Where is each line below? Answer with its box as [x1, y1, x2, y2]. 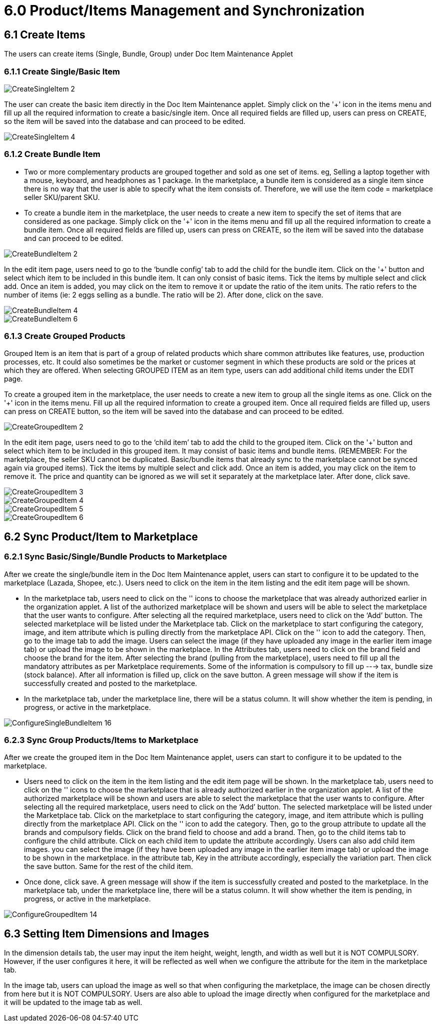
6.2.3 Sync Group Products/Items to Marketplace [4, 735, 199, 745]
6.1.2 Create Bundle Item [4, 149, 100, 159]
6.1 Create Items [4, 28, 85, 41]
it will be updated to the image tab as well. [4, 998, 142, 1007]
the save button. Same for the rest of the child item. [24, 862, 193, 871]
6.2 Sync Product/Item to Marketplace [4, 530, 198, 543]
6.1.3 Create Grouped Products [4, 331, 125, 341]
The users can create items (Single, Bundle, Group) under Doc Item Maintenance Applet [4, 49, 293, 58]
